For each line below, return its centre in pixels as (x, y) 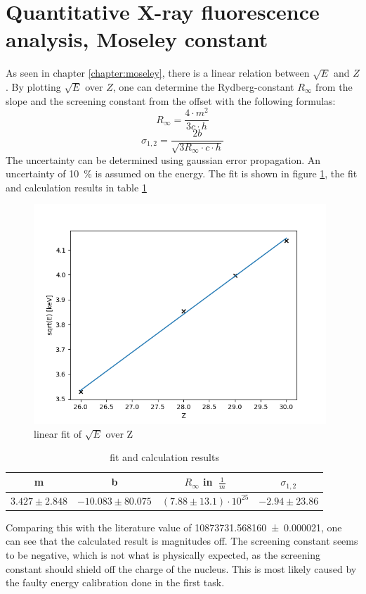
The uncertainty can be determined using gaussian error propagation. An (163, 159)
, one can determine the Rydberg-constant (203, 86)
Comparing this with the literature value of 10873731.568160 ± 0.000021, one (174, 527)
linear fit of (58, 433)
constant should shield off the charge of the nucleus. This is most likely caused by (181, 568)
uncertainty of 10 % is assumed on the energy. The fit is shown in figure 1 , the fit (182, 173)
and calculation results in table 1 (76, 187)
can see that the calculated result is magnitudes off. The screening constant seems (182, 541)
